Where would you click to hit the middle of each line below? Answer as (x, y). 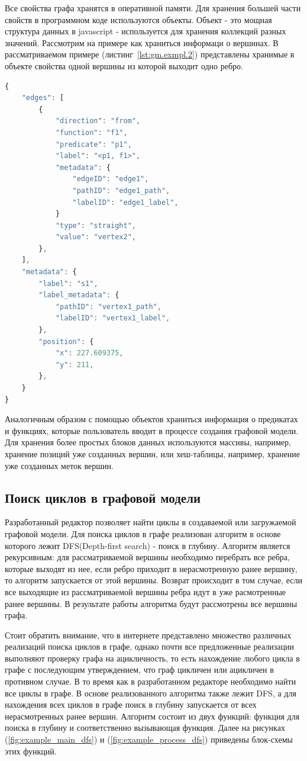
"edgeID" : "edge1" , (111, 179)
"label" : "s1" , (68, 283)
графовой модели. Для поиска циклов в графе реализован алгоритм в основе (143, 533)
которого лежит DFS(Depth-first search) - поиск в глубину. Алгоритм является (148, 545)
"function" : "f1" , (91, 132)
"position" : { (66, 341)
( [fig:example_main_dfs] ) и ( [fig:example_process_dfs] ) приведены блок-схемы (149, 739)
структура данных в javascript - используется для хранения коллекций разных (146, 31)
